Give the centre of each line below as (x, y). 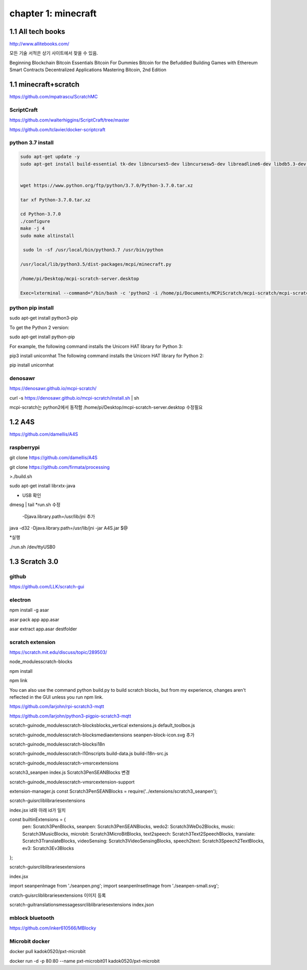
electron (20, 600)
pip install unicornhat (31, 365)
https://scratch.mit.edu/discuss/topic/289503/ (58, 652)
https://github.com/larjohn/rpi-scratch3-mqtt (57, 707)
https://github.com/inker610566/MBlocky (53, 928)
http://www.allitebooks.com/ (39, 44)
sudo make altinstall (47, 235)
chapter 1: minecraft (53, 13)
